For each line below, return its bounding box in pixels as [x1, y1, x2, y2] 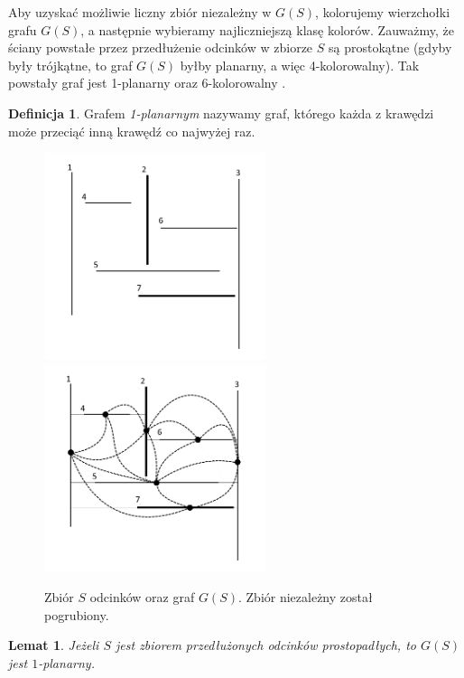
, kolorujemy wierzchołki [315, 3, 450, 21]
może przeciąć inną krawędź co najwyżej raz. [8, 121, 255, 140]
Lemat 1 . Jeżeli [8, 636, 99, 654]
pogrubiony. [44, 605, 109, 624]
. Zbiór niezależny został [237, 587, 373, 606]
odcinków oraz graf [89, 587, 195, 606]
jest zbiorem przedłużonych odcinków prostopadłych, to [116, 636, 416, 654]
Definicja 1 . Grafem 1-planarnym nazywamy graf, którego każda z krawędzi [8, 103, 434, 122]
